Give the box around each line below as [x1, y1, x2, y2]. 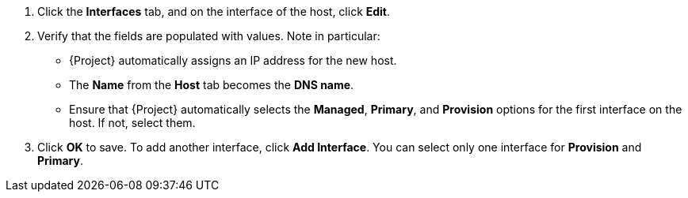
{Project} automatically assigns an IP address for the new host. [69, 54, 397, 67]
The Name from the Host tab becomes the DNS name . [69, 78, 354, 92]
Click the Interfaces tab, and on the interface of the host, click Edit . [37, 5, 391, 18]
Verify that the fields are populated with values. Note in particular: [37, 29, 380, 43]
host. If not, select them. [69, 116, 196, 129]
